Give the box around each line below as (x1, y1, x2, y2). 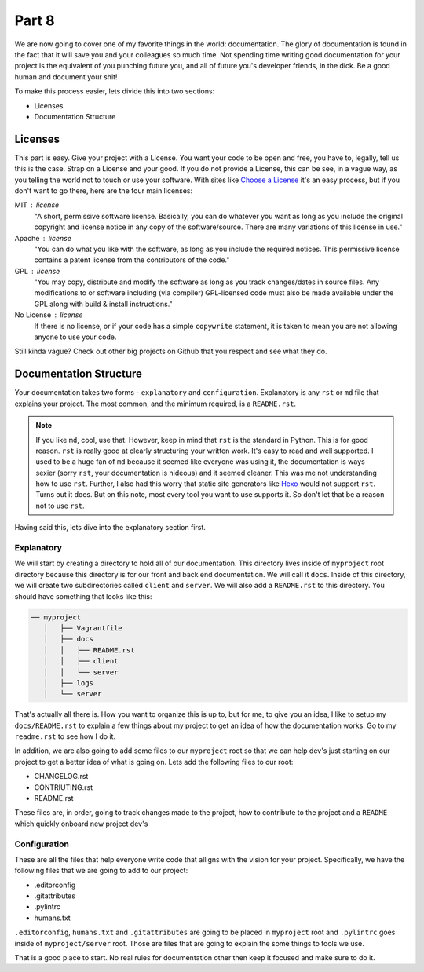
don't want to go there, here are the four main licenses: (14, 185, 193, 195)
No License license (14, 310, 83, 320)
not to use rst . (35, 501, 86, 510)
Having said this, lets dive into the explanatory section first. (14, 523, 206, 532)
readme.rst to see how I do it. (14, 732, 116, 741)
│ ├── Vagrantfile (43, 623, 123, 632)
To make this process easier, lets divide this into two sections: (14, 86, 215, 96)
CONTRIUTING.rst (34, 782, 93, 792)
